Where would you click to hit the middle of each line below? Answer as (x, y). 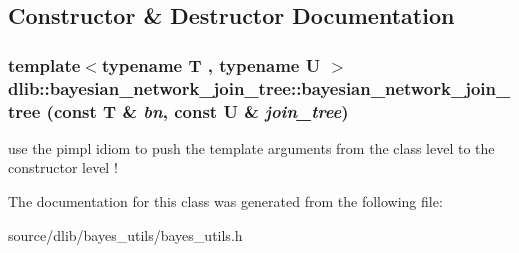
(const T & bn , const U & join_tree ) (197, 110)
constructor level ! (63, 167)
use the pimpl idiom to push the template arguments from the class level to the (251, 147)
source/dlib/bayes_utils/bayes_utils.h (125, 234)
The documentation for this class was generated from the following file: (225, 201)
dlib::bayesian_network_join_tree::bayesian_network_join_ (259, 87)
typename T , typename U (211, 64)
